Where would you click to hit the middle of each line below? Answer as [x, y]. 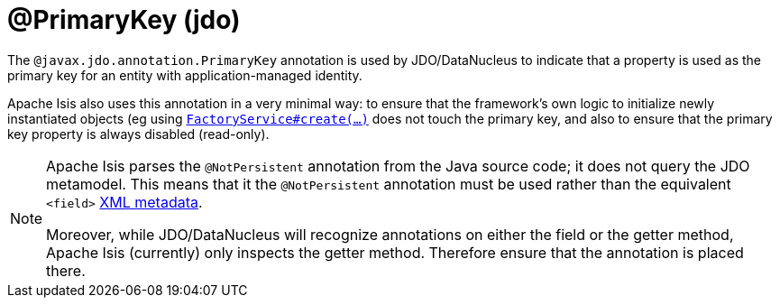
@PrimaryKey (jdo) [124, 20]
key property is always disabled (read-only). [138, 134]
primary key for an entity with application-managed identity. [185, 75]
